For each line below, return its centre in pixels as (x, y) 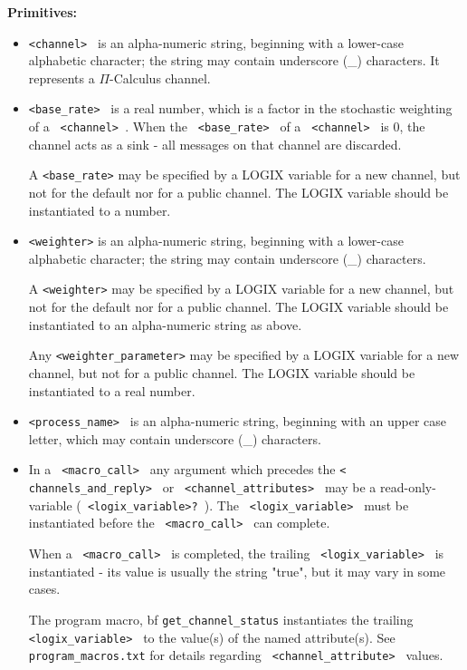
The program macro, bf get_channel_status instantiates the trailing (221, 619)
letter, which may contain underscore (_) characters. (175, 438)
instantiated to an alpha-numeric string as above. (165, 324)
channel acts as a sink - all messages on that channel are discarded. (215, 144)
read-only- (408, 487)
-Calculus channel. (160, 78)
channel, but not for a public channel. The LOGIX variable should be (222, 372)
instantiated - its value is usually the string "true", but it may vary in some (237, 571)
